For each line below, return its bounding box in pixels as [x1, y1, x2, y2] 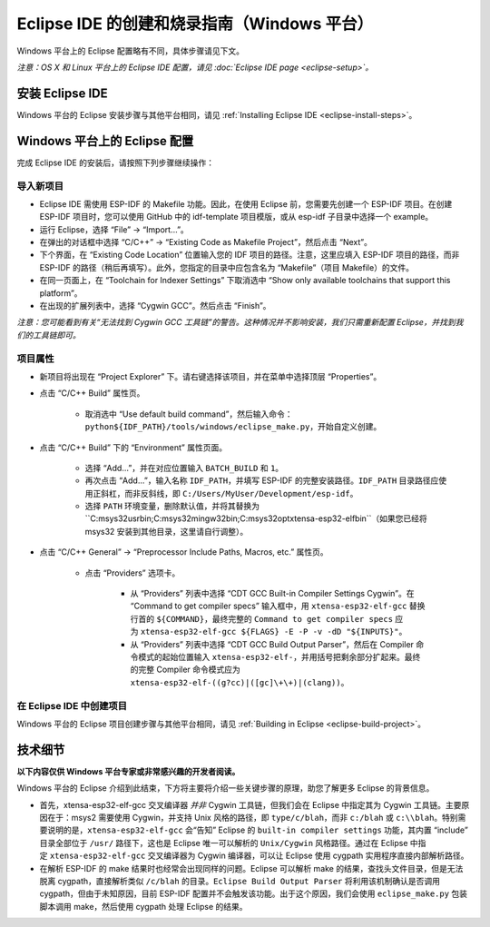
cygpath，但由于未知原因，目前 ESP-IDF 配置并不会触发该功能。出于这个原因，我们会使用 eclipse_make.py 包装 [39, 888, 467, 899]
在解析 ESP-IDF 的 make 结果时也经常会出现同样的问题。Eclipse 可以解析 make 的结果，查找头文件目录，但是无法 [39, 863, 464, 873]
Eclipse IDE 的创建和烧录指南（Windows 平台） [16, 14, 374, 34]
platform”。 [39, 287, 83, 299]
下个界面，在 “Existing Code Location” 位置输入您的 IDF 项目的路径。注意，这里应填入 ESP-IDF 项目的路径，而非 [39, 250, 460, 261]
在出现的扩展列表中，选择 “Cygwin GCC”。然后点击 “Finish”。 [39, 301, 271, 311]
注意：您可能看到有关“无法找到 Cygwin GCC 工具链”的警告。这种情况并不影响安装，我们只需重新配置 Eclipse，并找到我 [16, 317, 464, 328]
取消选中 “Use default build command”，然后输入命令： [84, 409, 293, 419]
